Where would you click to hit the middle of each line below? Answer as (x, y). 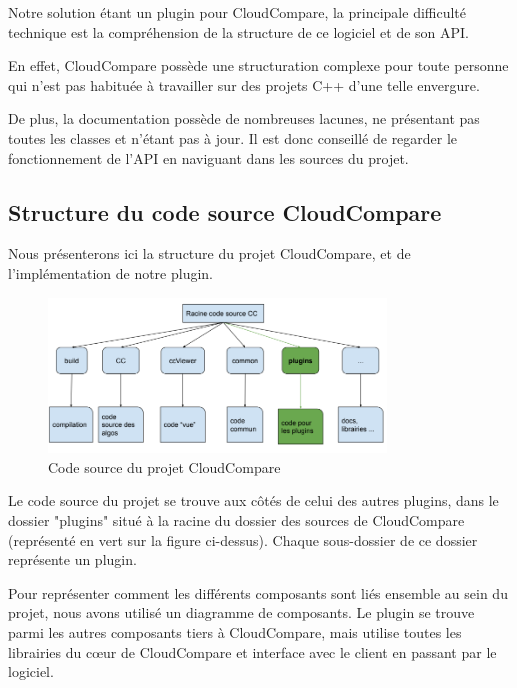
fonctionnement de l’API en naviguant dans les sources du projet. (208, 157)
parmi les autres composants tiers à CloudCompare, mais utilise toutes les (235, 631)
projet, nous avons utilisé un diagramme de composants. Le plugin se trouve (241, 612)
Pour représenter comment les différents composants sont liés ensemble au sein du (258, 592)
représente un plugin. (72, 559)
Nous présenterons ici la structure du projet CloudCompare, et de (209, 253)
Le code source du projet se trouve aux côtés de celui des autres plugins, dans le (253, 500)
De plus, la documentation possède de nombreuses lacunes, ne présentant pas (244, 118)
